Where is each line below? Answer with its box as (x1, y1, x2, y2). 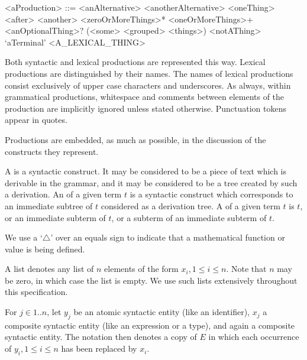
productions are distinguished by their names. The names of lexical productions (5, 67, 293, 79)
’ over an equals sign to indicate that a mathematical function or (50, 231, 285, 244)
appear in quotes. (5, 113, 67, 126)
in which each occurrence (208, 330, 299, 343)
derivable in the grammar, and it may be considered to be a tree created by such (5, 176, 298, 189)
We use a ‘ (5, 231, 43, 244)
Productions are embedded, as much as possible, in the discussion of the (5, 133, 266, 145)
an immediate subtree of (5, 199, 93, 212)
